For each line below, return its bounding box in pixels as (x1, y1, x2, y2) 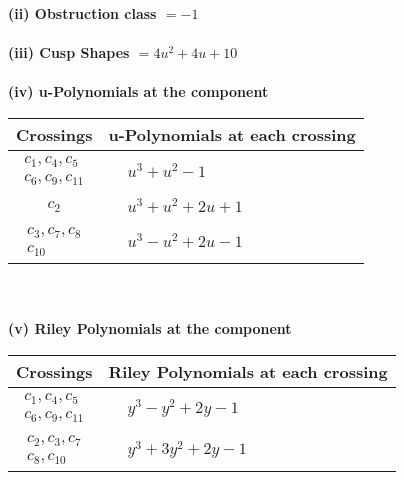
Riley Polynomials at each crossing (108, 359, 388, 383)
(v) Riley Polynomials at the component (8, 318, 292, 339)
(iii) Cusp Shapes (8, 42, 130, 63)
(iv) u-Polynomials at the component (8, 81, 269, 102)
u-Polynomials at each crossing (108, 122, 356, 146)
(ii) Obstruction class (8, 3, 157, 23)
